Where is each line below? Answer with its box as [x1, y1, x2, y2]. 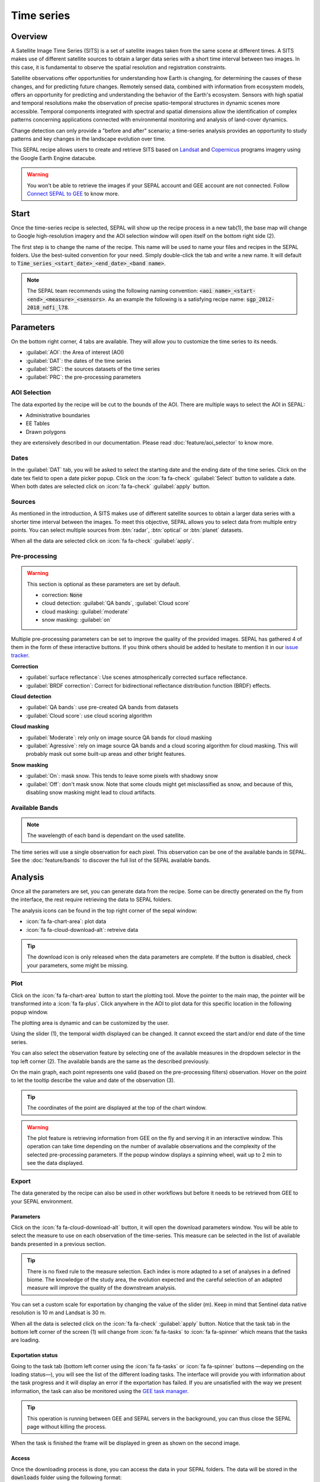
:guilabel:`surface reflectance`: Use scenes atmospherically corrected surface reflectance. [25, 673, 248, 681]
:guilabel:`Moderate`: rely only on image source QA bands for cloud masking [25, 734, 212, 741]
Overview [11, 31, 48, 41]
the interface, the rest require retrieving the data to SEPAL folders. [11, 896, 172, 903]
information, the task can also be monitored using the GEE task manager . [11, 1387, 189, 1394]
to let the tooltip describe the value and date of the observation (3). [11, 1077, 175, 1084]
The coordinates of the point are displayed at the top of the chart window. [27, 1104, 207, 1111]
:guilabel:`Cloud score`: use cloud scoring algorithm [25, 712, 152, 719]
